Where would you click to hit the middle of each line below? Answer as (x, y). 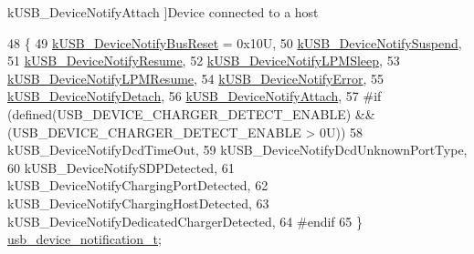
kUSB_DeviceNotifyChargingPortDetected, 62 (138, 185)
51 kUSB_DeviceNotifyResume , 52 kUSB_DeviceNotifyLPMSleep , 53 (204, 61)
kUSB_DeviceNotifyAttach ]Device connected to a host (163, 12)
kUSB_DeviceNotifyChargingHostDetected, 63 (138, 203)
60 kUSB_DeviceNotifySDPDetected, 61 (121, 167)
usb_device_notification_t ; (84, 239)
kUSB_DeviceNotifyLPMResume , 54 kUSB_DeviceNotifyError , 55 (196, 78)
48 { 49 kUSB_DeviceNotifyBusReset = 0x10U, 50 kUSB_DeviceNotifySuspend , (235, 42)
